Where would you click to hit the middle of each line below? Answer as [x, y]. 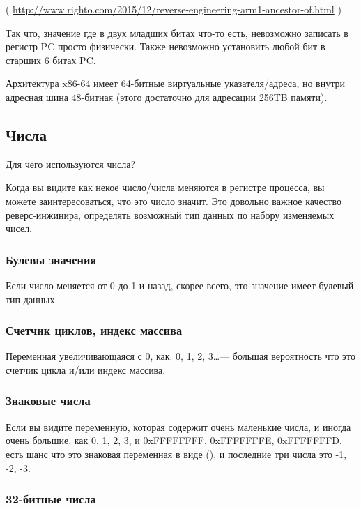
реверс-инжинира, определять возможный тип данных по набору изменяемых [170, 214]
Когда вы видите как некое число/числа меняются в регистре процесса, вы [165, 187]
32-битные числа [51, 499]
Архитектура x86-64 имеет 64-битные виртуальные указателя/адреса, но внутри [175, 83]
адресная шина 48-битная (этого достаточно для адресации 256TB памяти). [167, 97]
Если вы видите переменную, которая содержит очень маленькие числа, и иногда [178, 426]
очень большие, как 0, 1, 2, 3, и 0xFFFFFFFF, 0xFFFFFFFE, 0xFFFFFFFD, [174, 440]
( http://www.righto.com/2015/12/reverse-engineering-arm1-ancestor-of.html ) [174, 9]
